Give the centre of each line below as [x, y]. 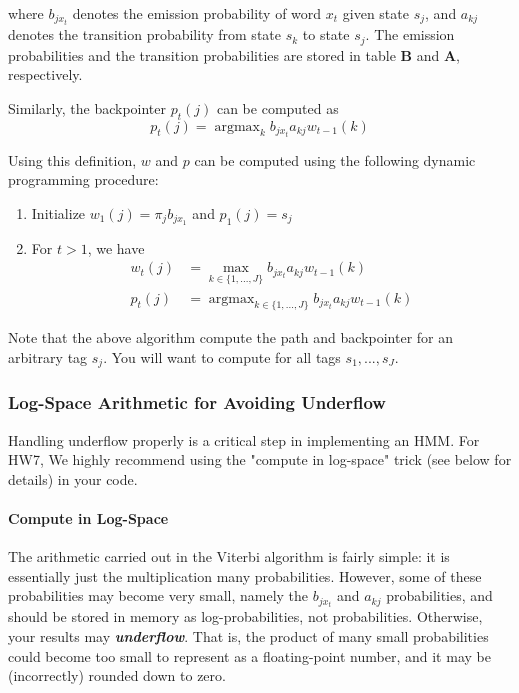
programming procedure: [83, 179]
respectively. [45, 74]
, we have [116, 247]
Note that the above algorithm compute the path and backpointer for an [231, 337]
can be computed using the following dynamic [335, 159]
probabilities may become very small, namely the [158, 595]
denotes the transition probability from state [144, 34]
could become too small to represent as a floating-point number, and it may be [249, 655]
